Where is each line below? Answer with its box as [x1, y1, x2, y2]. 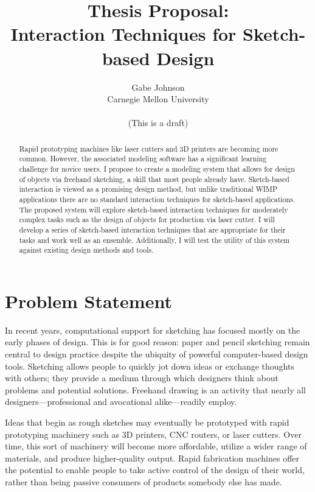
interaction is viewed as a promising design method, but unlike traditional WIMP [19, 184, 278, 194]
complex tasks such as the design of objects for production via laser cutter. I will [19, 214, 275, 225]
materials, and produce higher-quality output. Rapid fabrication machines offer [5, 451, 299, 464]
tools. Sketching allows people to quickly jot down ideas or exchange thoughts [5, 359, 294, 372]
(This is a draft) [128, 116, 189, 129]
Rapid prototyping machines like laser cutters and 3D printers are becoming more [19, 143, 279, 153]
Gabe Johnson [131, 80, 185, 93]
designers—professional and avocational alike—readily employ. [5, 395, 237, 408]
